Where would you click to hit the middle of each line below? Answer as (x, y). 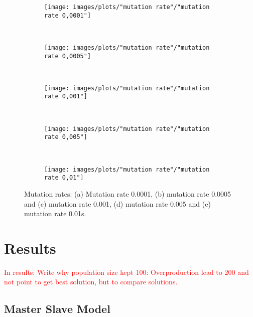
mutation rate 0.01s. (55, 213)
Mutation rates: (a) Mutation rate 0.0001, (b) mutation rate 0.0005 (128, 193)
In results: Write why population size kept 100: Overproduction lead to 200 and (126, 272)
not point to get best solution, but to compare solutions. (91, 282)
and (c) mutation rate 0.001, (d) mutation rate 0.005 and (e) (117, 203)
